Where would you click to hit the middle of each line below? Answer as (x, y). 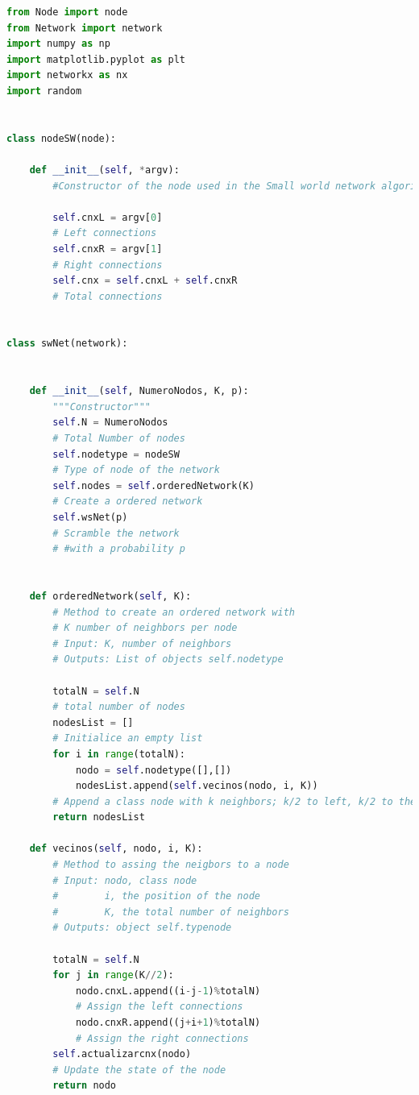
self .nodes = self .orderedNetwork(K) (153, 485)
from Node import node (67, 12)
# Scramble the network (116, 533)
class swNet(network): (67, 344)
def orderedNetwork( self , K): (110, 596)
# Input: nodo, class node (125, 880)
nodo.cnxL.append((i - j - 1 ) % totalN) (168, 991)
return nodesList (99, 817)
